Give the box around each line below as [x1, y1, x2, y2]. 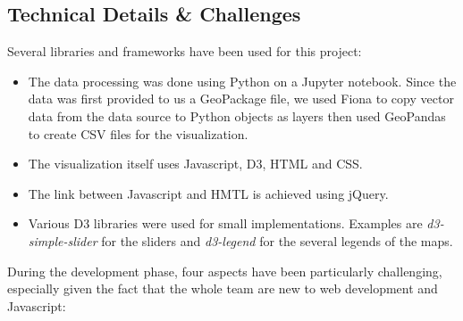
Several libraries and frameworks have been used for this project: [7, 42, 362, 61]
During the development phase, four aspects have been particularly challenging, [7, 261, 442, 280]
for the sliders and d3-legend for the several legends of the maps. [101, 231, 453, 250]
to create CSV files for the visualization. [28, 124, 248, 143]
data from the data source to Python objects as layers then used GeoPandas [28, 106, 446, 125]
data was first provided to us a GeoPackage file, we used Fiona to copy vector [28, 89, 454, 108]
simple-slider [28, 231, 97, 250]
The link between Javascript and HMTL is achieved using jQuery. [28, 184, 389, 202]
